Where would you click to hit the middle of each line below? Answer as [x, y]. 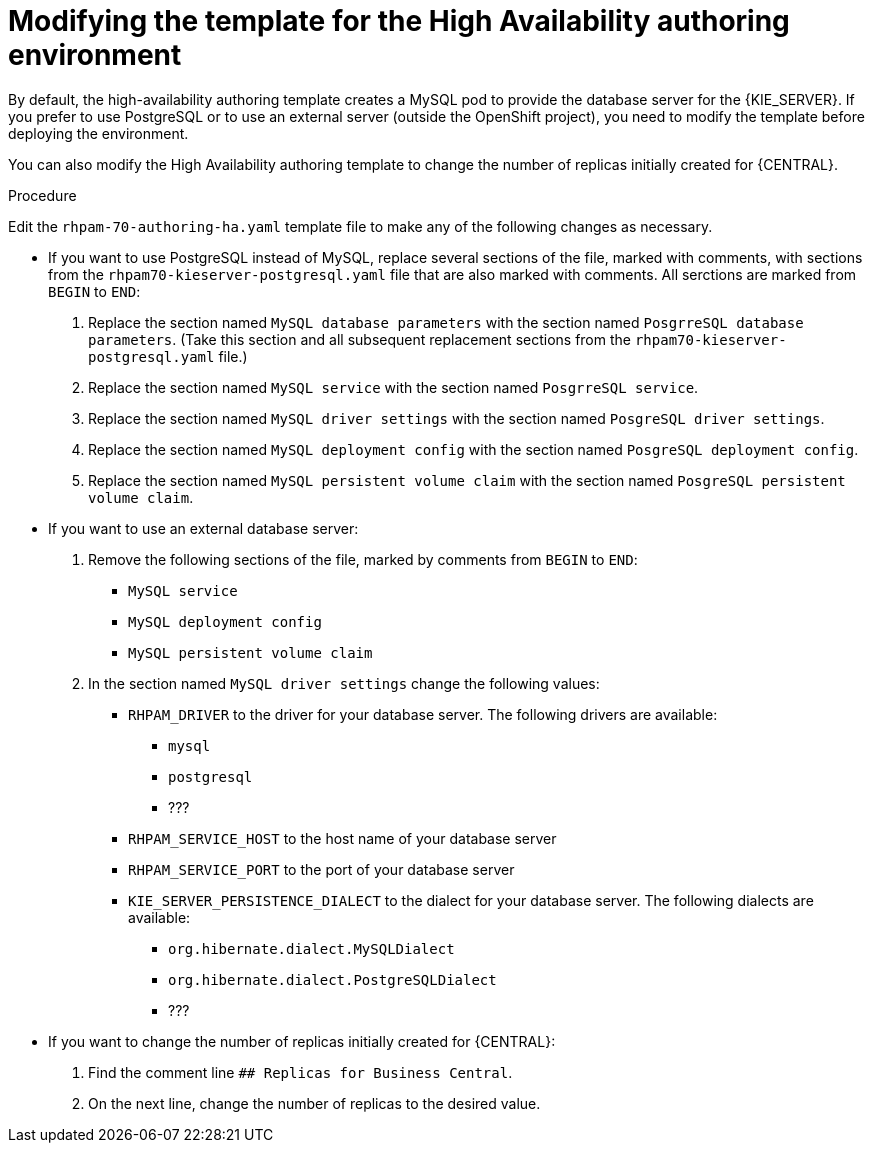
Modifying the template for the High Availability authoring [399, 21]
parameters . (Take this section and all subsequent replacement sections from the [359, 339]
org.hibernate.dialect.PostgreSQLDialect [332, 979]
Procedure [42, 195]
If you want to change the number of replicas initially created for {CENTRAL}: [302, 1041]
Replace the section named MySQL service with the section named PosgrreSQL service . [393, 387]
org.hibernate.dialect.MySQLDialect [311, 948]
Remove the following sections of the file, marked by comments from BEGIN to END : [363, 559]
